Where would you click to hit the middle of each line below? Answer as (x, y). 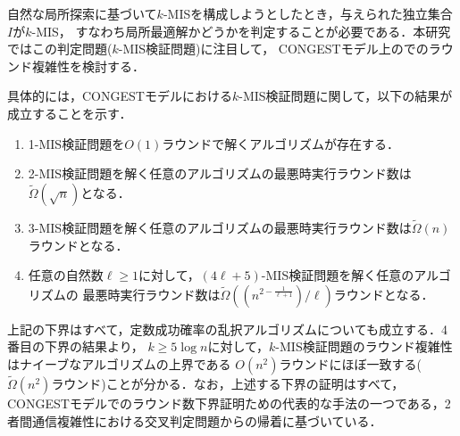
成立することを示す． (70, 113)
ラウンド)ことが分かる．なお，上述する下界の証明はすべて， (228, 384)
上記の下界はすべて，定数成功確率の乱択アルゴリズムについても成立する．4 (227, 329)
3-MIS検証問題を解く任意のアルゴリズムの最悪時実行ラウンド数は (220, 227)
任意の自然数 (66, 275)
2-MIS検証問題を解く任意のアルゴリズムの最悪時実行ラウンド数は (220, 173)
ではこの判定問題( (60, 49)
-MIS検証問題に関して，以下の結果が (346, 96)
